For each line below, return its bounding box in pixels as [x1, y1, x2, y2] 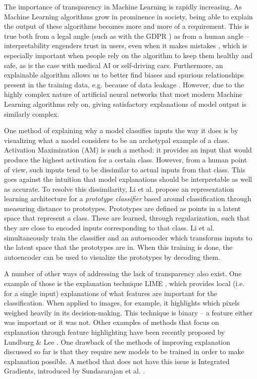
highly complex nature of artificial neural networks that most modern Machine [4, 89, 243, 99]
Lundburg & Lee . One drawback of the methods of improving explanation [4, 336, 230, 347]
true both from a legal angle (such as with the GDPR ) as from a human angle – [4, 30, 249, 41]
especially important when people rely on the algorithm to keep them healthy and [4, 50, 253, 60]
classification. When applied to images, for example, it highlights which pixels [4, 298, 240, 308]
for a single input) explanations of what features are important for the [4, 288, 217, 298]
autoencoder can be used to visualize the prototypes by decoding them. [4, 251, 220, 262]
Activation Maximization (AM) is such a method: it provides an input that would [4, 145, 252, 155]
